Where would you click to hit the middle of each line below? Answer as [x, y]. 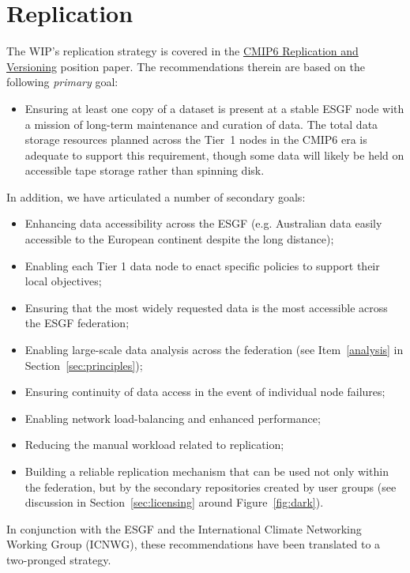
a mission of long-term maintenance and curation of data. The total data [201, 124]
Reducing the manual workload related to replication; [154, 445]
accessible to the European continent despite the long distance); [179, 239]
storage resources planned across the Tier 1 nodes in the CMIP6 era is [196, 139]
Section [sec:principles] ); [84, 365]
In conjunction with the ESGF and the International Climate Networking [184, 528]
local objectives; [63, 281]
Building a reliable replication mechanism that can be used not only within [207, 471]
